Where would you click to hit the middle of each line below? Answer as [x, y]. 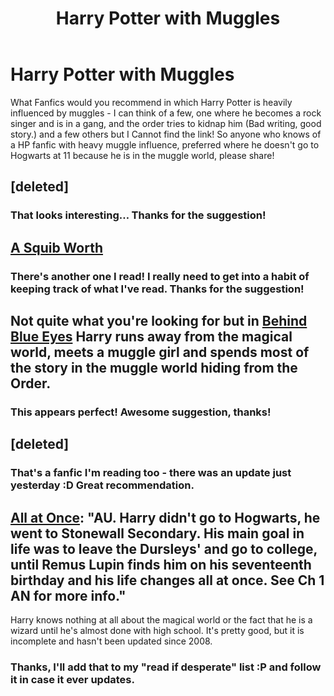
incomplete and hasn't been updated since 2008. [111, 641]
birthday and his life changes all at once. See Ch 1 [167, 580]
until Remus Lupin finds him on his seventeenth [161, 564]
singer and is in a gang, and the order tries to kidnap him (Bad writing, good [166, 123]
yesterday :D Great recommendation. [102, 485]
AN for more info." [68, 595]
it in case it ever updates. [72, 679]
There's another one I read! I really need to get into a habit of [160, 276]
